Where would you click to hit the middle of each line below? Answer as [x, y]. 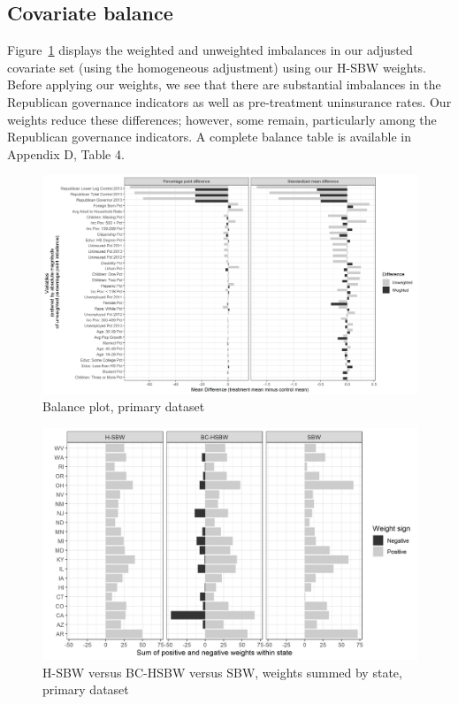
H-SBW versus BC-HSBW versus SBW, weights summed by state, [222, 672]
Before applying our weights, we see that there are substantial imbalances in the [224, 84]
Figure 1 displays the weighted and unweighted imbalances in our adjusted [210, 50]
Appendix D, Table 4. [66, 153]
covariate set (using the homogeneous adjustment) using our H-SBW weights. [217, 67]
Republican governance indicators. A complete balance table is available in [209, 137]
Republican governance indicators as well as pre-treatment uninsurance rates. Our [229, 101]
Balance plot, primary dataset [124, 406]
